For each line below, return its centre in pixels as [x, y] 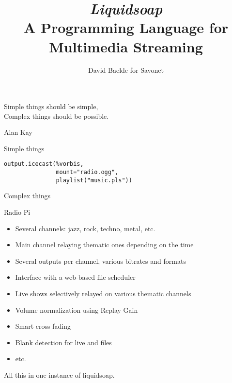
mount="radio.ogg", [87, 172]
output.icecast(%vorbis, [44, 164]
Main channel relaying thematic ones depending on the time [104, 245]
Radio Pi [17, 212]
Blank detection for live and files [63, 342]
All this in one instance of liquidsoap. [59, 375]
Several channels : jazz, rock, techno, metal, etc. [85, 228]
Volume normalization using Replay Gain [77, 310]
